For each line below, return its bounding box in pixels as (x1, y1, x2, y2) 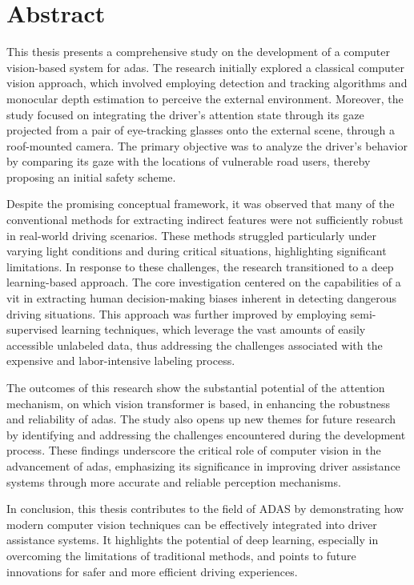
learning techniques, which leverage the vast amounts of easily (61, 321, 366, 338)
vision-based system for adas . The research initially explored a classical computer (6, 58, 405, 75)
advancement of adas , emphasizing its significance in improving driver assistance (6, 457, 400, 474)
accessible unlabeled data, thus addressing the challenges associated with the (6, 336, 383, 353)
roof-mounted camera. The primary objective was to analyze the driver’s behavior (6, 137, 408, 154)
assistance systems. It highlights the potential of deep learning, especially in (6, 531, 379, 548)
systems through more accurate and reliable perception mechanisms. (6, 473, 341, 490)
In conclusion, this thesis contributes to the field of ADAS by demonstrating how (6, 500, 404, 517)
